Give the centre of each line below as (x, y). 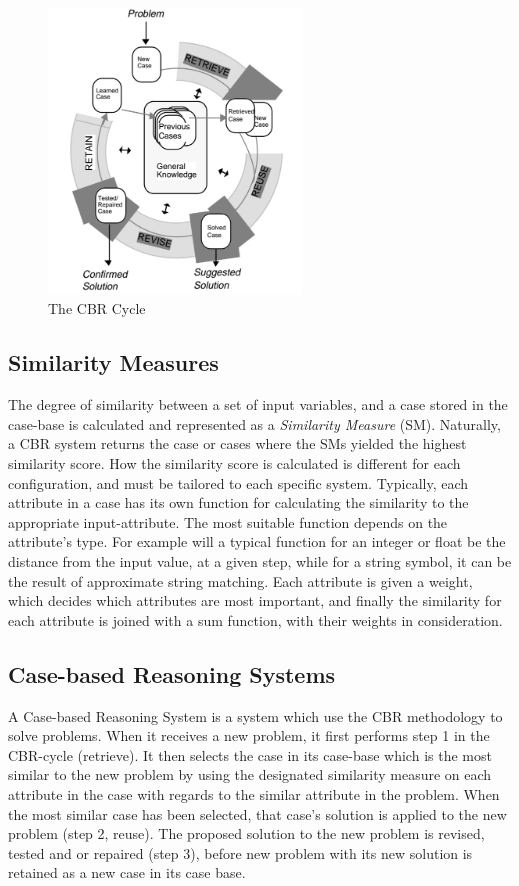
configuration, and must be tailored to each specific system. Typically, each (238, 482)
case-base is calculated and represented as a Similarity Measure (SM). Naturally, (254, 423)
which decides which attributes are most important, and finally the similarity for (255, 600)
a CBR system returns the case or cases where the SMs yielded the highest (237, 443)
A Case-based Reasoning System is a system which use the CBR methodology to (255, 715)
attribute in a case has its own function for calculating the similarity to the (238, 502)
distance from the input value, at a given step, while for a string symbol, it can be (260, 561)
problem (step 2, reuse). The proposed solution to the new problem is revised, (246, 833)
